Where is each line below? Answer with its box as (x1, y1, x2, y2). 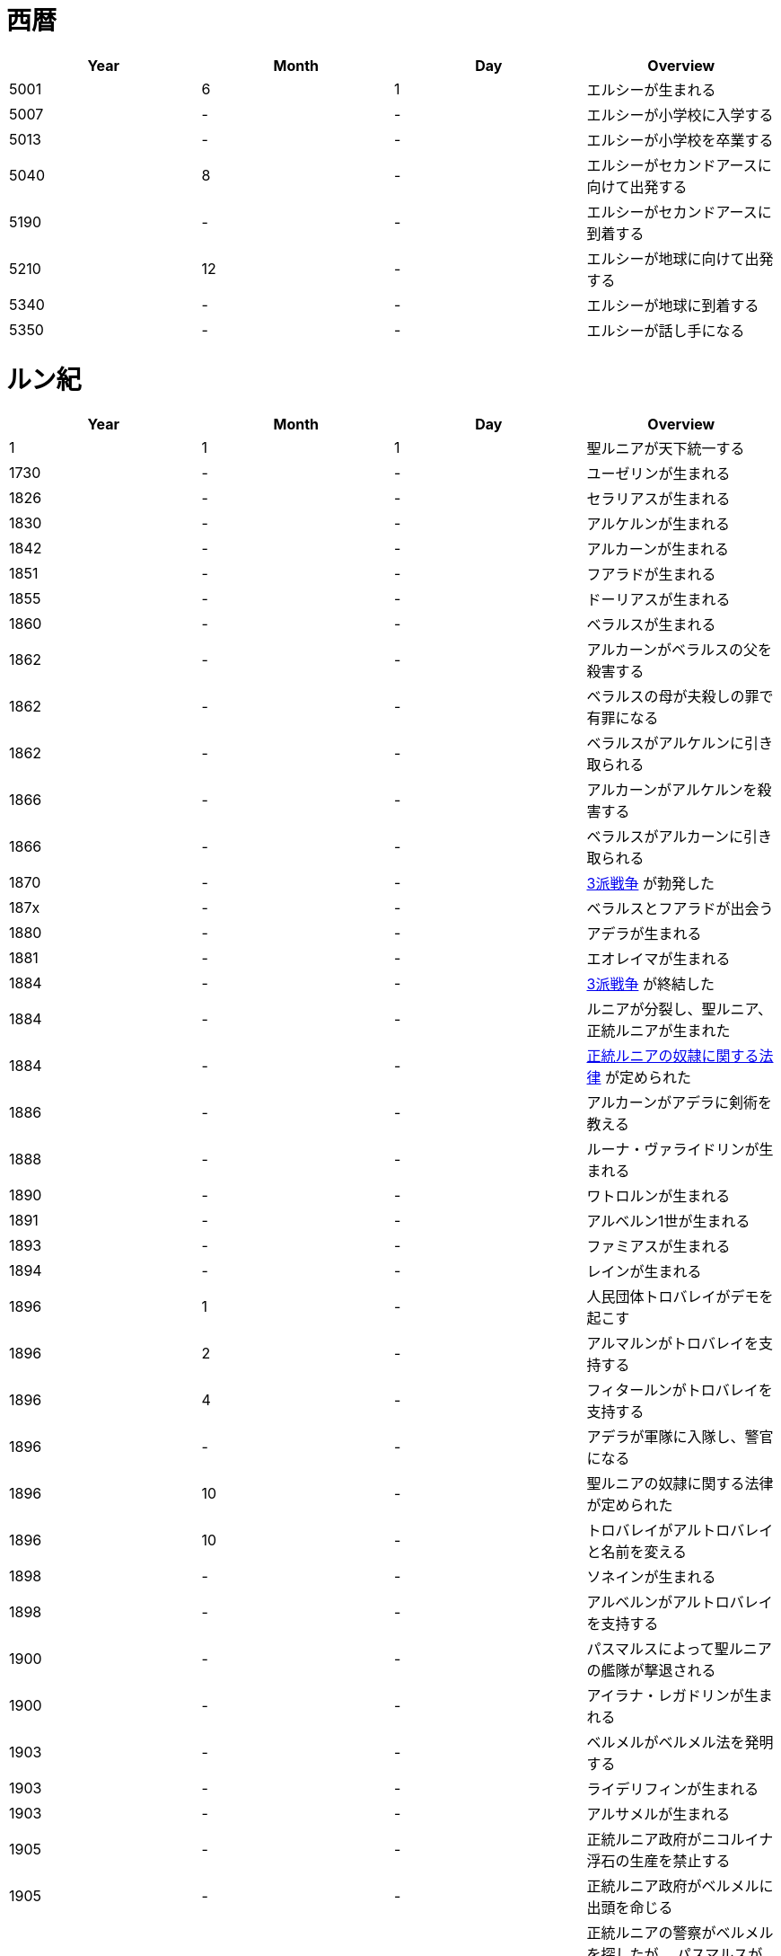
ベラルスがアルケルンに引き (586, 734, 774, 753)
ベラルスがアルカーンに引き (586, 828, 773, 846)
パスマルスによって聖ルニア (586, 1640, 772, 1659)
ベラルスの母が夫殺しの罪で (586, 687, 774, 706)
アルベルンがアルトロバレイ (586, 1593, 773, 1612)
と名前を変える (586, 1543, 688, 1562)
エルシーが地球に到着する (586, 296, 759, 314)
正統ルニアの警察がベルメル (586, 1924, 774, 1943)
